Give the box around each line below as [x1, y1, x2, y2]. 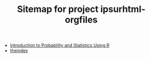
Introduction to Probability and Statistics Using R [9, 42, 110, 48]
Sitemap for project [17, 3, 99, 15]
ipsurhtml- [100, 3, 146, 15]
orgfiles [64, 14, 98, 25]
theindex [9, 47, 28, 53]
